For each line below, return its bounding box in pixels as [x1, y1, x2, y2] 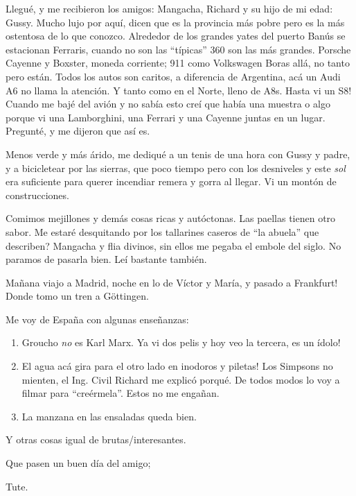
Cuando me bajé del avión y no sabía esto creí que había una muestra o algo [6, 96, 330, 111]
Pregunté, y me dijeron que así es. [6, 123, 150, 138]
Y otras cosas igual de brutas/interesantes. [6, 432, 186, 447]
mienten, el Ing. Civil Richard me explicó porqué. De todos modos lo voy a [21, 372, 340, 386]
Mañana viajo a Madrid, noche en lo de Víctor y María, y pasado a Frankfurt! [6, 275, 338, 289]
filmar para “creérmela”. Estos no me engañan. [21, 386, 220, 400]
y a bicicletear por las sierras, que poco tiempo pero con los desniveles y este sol [6, 160, 346, 175]
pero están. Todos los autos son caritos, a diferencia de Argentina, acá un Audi [6, 69, 341, 83]
